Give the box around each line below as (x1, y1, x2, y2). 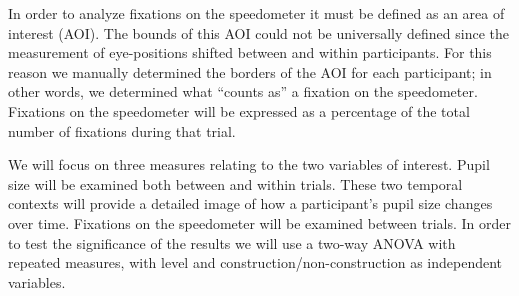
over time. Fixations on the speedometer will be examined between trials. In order (8, 212, 512, 233)
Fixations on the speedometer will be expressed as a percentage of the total (8, 100, 470, 121)
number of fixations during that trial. (8, 120, 236, 141)
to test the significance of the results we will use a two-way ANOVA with (8, 232, 456, 253)
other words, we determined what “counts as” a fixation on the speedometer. (8, 81, 478, 102)
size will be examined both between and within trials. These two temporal (8, 173, 463, 194)
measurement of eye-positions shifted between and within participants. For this (8, 42, 492, 63)
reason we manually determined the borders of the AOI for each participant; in (8, 61, 492, 82)
